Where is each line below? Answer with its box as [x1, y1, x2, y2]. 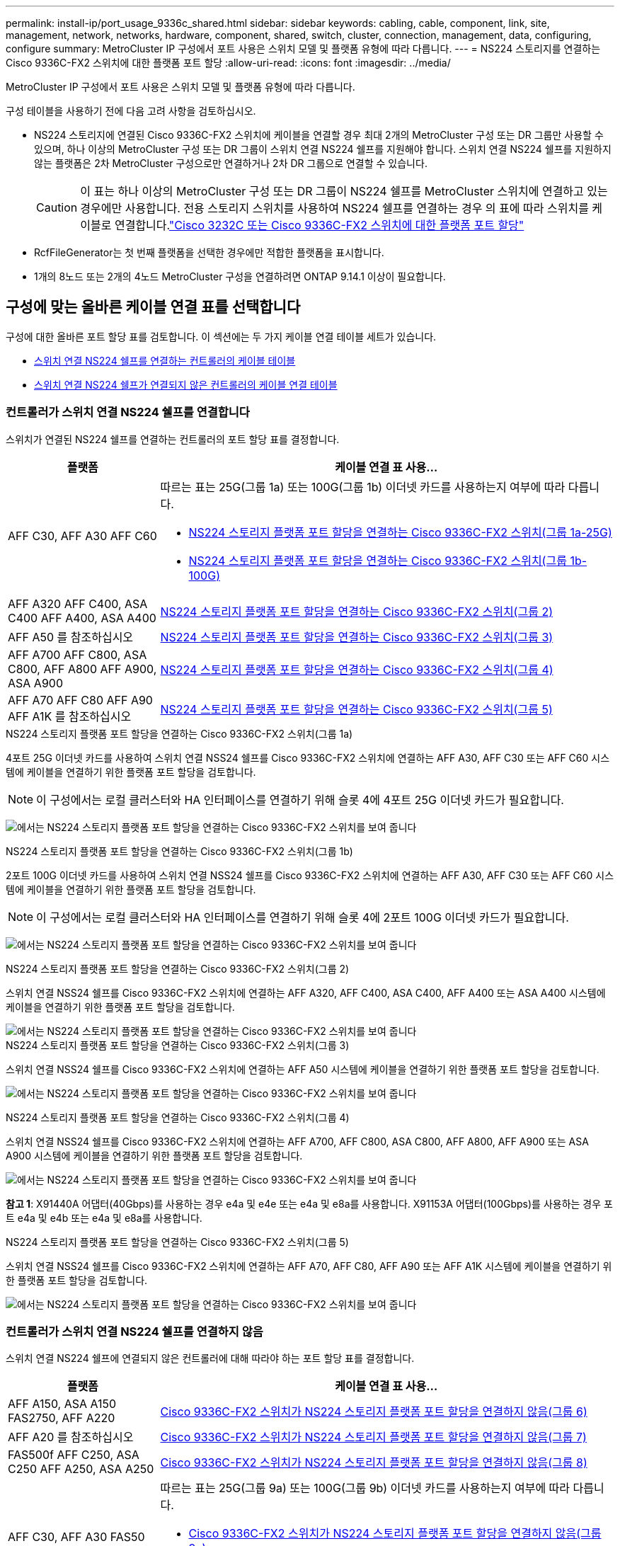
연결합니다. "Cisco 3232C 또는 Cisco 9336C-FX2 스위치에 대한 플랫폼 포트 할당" [114, 218, 524, 232]
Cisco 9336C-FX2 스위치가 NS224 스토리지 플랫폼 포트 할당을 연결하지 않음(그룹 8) [160, 1455, 587, 1470]
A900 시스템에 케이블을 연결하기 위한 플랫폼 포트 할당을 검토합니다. [6, 1149, 303, 1162]
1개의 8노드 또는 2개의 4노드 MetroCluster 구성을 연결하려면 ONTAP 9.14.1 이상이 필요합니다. [34, 270, 446, 282]
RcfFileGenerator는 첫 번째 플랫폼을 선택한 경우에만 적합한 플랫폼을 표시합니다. [34, 246, 384, 258]
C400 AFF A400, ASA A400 [8, 610, 156, 625]
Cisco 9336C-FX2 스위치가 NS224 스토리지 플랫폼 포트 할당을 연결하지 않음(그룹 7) [160, 1430, 587, 1445]
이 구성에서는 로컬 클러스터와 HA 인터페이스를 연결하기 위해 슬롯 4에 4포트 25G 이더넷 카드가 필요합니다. [36, 792, 564, 807]
